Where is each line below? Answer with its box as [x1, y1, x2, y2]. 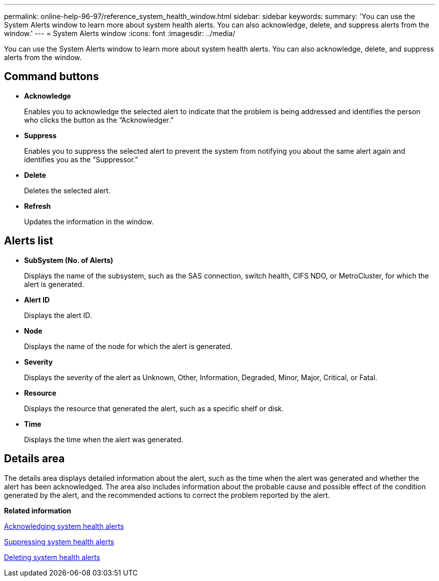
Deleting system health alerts [4, 552, 100, 561]
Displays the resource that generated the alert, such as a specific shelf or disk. [24, 404, 284, 413]
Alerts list [4, 234, 53, 247]
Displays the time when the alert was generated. [24, 435, 183, 444]
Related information [4, 506, 72, 515]
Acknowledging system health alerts [4, 521, 124, 530]
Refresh [24, 201, 51, 210]
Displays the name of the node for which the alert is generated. [24, 342, 233, 351]
